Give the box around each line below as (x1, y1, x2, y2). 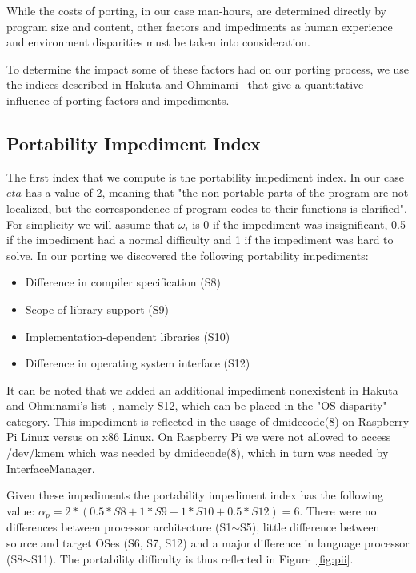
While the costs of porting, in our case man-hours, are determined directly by (6, 2, 386, 18)
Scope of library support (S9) (25, 300, 169, 317)
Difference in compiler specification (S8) (25, 274, 221, 291)
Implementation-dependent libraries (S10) (25, 327, 230, 344)
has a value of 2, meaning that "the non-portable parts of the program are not (25, 184, 409, 201)
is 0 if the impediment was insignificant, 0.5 (192, 215, 406, 232)
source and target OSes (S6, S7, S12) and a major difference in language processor (6, 534, 410, 551)
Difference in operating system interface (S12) (25, 355, 250, 371)
